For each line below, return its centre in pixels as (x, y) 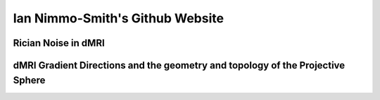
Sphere (29, 80)
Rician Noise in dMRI (59, 43)
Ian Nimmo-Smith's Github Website (119, 18)
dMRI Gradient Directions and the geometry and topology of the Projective (179, 65)
